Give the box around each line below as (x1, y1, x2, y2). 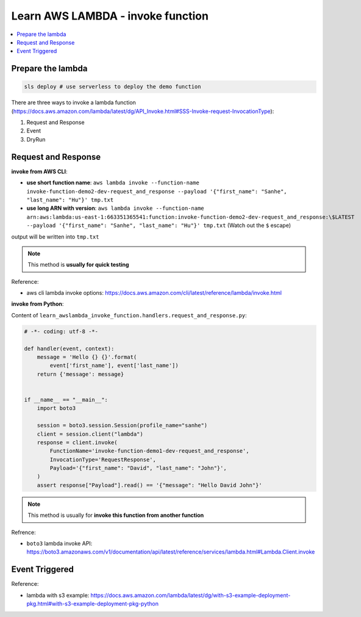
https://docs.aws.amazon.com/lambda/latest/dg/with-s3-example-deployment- (90, 591, 291, 599)
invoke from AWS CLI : (11, 168, 68, 175)
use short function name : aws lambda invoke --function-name (26, 179, 199, 186)
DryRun (26, 135, 46, 143)
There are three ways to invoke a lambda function (11, 99, 137, 106)
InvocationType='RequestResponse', (49, 456, 157, 463)
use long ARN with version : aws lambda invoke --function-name (26, 204, 204, 212)
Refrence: (11, 529, 36, 536)
